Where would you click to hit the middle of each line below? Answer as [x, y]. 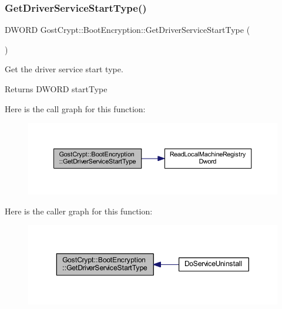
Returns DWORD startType [56, 89]
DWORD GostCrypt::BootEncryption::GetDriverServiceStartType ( [127, 30]
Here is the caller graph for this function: [79, 211]
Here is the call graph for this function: [75, 108]
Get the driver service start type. [64, 69]
